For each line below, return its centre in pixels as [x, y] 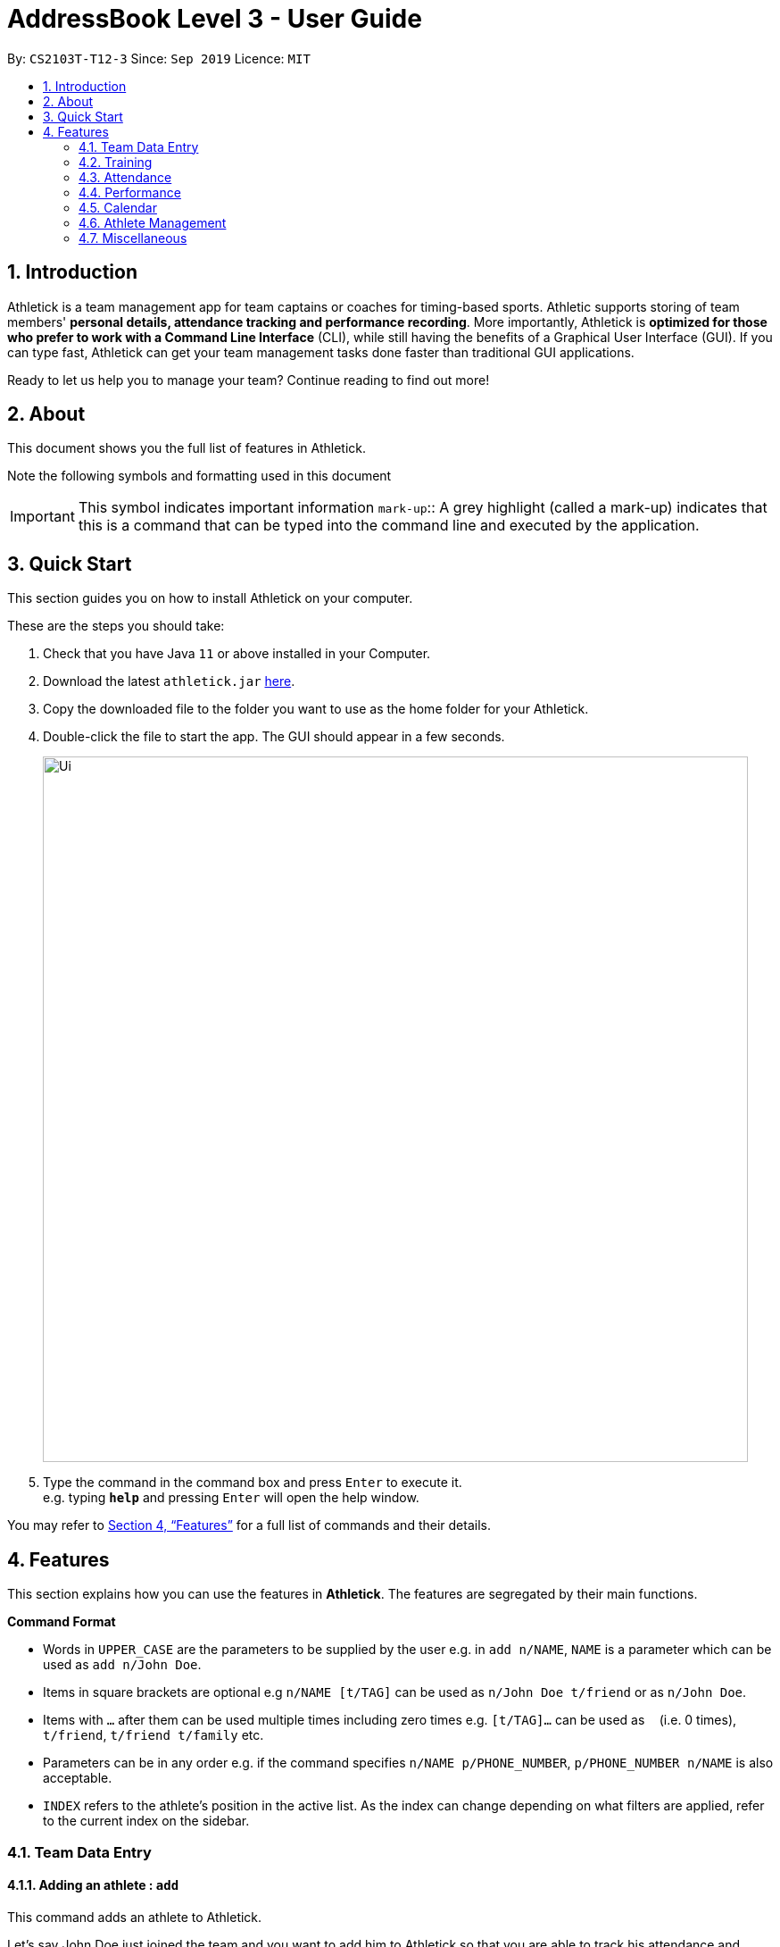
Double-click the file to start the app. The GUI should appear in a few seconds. [274, 737]
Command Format [62, 1622]
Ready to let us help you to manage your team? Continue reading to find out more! [249, 380]
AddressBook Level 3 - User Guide [215, 19]
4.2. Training [116, 162]
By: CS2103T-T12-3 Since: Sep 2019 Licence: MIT [159, 58]
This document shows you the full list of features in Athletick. [187, 448]
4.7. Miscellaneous [133, 238]
